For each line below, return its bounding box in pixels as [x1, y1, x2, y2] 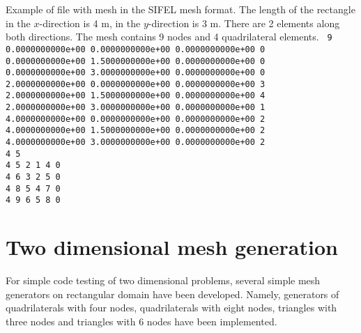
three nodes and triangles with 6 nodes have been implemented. [6, 313, 277, 328]
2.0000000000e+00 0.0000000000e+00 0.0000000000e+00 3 [6, 79, 266, 89]
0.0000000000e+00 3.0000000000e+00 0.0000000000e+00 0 [6, 68, 266, 78]
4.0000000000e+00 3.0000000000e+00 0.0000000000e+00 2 [6, 137, 266, 148]
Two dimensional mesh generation [6, 233, 338, 261]
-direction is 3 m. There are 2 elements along [148, 15, 340, 30]
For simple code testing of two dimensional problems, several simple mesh [6, 273, 321, 288]
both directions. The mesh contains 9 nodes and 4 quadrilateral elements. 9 [6, 29, 332, 44]
